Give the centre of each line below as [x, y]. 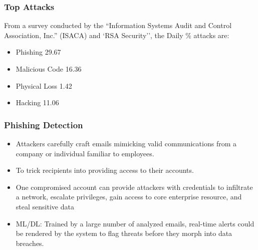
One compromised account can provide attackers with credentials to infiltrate [134, 187]
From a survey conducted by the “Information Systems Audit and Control [118, 25]
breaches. [30, 243]
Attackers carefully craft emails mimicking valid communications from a [126, 143]
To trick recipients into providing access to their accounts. [105, 170]
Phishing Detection [44, 124]
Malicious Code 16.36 [49, 69]
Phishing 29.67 [38, 52]
